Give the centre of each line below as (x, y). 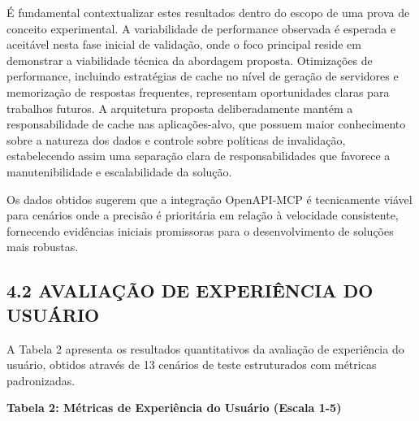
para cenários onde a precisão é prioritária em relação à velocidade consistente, (203, 215)
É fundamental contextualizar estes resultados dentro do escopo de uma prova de (208, 12)
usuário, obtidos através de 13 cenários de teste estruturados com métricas (192, 365)
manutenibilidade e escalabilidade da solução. (119, 171)
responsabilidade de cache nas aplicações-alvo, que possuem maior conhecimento (206, 124)
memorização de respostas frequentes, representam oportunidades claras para (198, 91)
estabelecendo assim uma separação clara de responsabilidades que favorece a (199, 156)
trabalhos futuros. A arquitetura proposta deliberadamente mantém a (180, 108)
